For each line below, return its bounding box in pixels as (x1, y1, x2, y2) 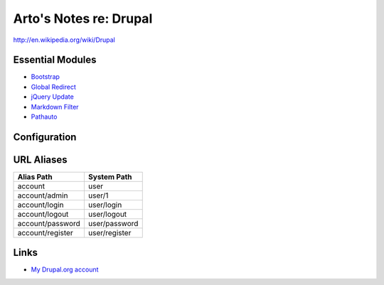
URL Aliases (13, 154, 68, 166)
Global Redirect (31, 82, 76, 91)
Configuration (13, 131, 77, 143)
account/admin (17, 190, 68, 200)
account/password (17, 218, 81, 228)
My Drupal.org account (31, 265, 99, 274)
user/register (87, 227, 132, 237)
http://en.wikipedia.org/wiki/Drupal (13, 36, 115, 44)
